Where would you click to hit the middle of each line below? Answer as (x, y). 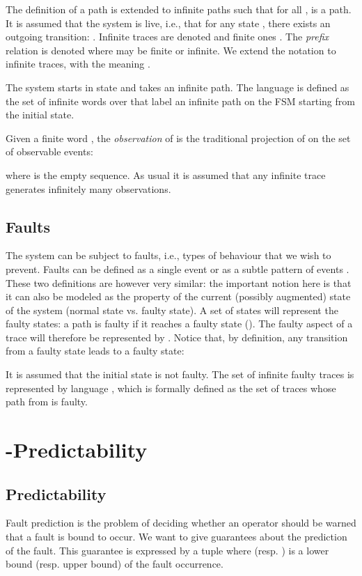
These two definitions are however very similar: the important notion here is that (179, 282)
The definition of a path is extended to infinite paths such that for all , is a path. (179, 9)
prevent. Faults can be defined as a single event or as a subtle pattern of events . (178, 268)
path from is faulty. (47, 402)
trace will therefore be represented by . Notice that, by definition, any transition (177, 337)
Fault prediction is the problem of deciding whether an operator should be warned (181, 523)
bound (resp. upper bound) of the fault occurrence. (115, 564)
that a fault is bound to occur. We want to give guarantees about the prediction (176, 537)
